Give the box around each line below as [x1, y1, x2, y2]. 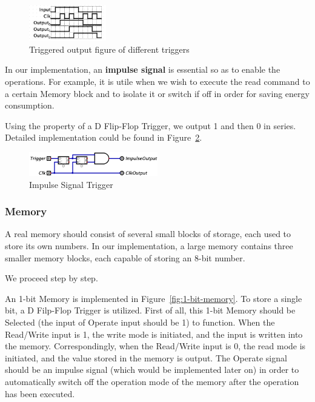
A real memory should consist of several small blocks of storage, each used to [5, 227, 291, 240]
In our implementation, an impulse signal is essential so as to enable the [5, 63, 280, 76]
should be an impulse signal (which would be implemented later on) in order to [5, 363, 299, 376]
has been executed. [5, 387, 75, 400]
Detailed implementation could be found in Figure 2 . [5, 131, 202, 144]
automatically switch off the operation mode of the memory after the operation [5, 375, 299, 387]
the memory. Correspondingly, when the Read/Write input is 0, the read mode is [5, 340, 306, 352]
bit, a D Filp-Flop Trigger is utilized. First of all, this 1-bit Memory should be [5, 304, 296, 317]
